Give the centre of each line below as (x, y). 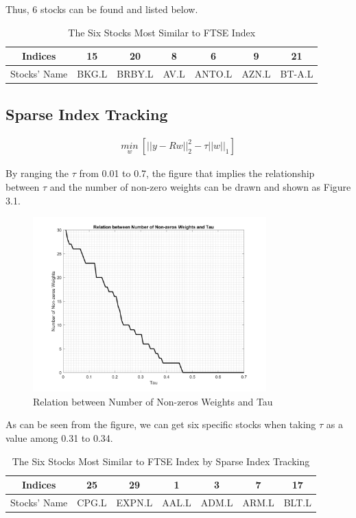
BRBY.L (135, 74)
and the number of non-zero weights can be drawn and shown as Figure (200, 186)
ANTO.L (213, 74)
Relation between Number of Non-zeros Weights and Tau (153, 401)
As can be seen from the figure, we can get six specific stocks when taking (161, 424)
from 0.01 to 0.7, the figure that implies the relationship (197, 173)
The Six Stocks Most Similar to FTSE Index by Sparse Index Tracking (161, 461)
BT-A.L (297, 74)
